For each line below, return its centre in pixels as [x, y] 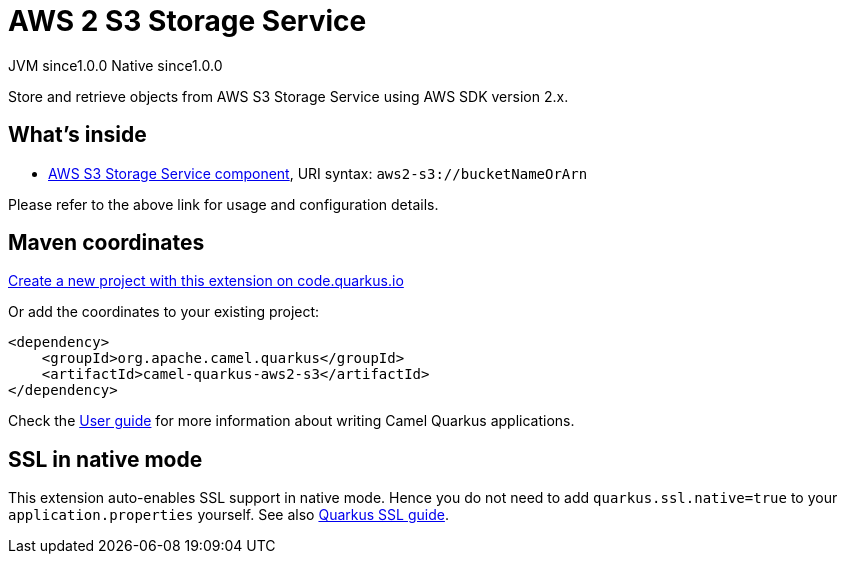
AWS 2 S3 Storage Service [187, 21]
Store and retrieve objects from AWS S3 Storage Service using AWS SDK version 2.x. [288, 96]
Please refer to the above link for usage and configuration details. [223, 204]
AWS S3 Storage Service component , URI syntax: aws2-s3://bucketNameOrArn [318, 173]
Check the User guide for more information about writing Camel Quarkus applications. [291, 421]
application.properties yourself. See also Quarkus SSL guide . [228, 515]
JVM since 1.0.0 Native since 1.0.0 [115, 65]
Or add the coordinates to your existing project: [164, 312]
